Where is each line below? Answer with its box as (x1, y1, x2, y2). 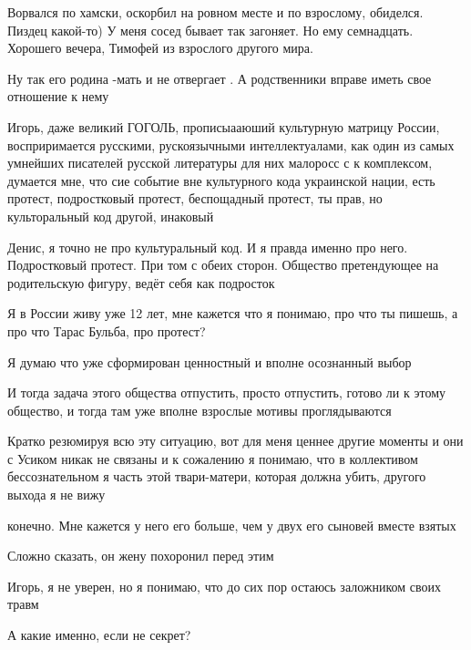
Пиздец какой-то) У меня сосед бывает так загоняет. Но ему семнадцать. (7, 20, 414, 39)
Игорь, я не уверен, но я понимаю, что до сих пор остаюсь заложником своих (7, 576, 442, 595)
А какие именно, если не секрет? (7, 625, 191, 645)
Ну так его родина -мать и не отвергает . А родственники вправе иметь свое (7, 68, 432, 88)
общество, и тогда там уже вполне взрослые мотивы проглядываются (7, 400, 392, 419)
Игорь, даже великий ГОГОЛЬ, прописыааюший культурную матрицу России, (7, 117, 440, 136)
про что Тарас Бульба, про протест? (7, 321, 206, 340)
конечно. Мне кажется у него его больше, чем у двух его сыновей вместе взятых (7, 515, 456, 534)
